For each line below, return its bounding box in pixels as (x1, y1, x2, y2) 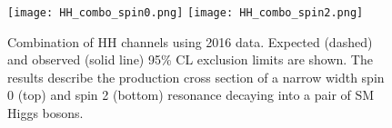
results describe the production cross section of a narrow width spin (7, 67, 385, 86)
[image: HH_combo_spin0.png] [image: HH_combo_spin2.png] (7, 6, 364, 19)
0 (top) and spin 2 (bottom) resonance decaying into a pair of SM (7, 85, 375, 104)
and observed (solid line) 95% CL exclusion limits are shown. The (7, 50, 373, 69)
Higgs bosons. (7, 103, 84, 123)
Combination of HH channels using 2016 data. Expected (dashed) (7, 32, 373, 51)
